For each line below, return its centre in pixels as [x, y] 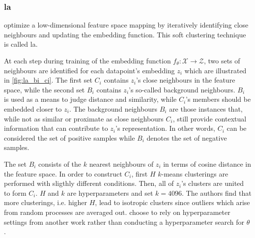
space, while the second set [44, 89]
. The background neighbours [113, 108]
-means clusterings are [195, 173]
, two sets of [222, 60]
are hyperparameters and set [110, 193]
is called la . [21, 44]
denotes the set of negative [187, 137]
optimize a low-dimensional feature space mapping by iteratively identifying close [126, 25]
